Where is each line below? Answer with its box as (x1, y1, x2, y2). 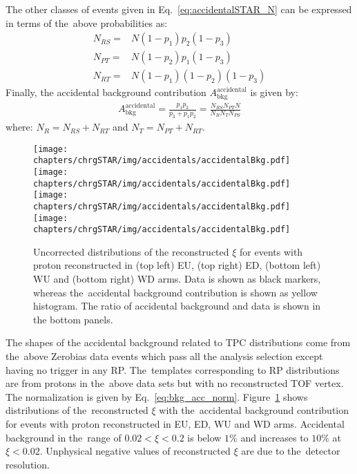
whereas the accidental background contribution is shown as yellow (33, 285, 318, 299)
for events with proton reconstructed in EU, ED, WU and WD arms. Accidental (6, 417, 345, 431)
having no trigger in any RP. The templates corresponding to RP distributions (6, 362, 340, 377)
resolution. (6, 457, 50, 471)
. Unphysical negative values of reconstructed (39, 444, 231, 458)
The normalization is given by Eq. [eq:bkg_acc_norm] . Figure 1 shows (6, 389, 308, 404)
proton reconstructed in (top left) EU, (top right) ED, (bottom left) (33, 258, 321, 272)
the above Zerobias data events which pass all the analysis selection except (6, 349, 323, 363)
